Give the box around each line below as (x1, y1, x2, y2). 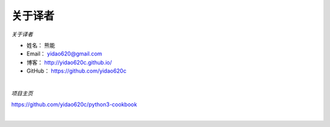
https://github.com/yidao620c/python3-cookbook (11, 101, 137, 108)
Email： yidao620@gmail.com (26, 50, 103, 57)
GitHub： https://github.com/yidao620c (26, 67, 127, 74)
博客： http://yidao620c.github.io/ (26, 59, 112, 66)
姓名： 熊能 (26, 42, 55, 49)
